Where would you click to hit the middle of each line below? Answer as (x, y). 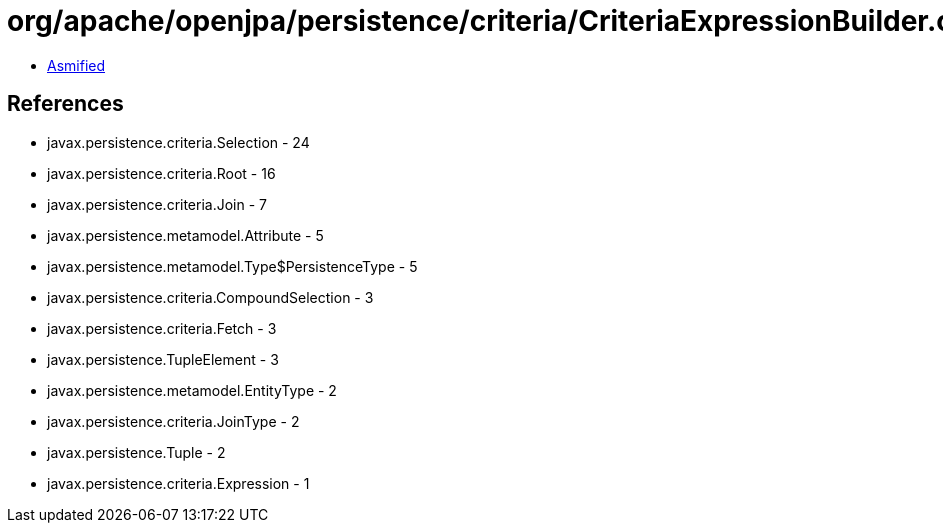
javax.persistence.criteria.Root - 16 (161, 173)
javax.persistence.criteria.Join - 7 (157, 204)
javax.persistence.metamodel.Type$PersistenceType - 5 (232, 266)
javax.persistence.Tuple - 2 (136, 452)
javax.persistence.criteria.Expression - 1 (178, 483)
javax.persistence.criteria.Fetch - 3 (162, 328)
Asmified (76, 65)
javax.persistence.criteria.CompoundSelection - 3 (210, 297)
